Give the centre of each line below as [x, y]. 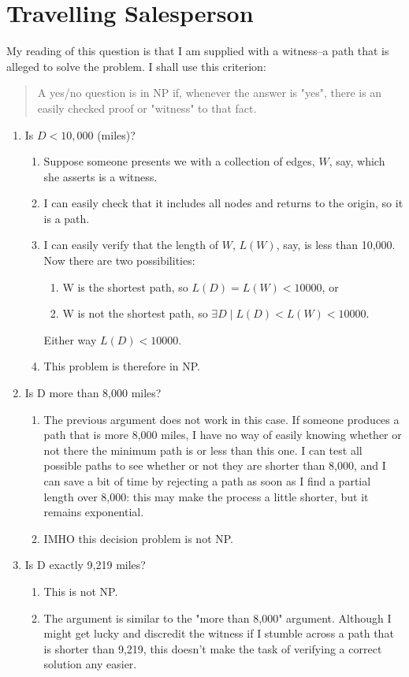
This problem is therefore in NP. [122, 366]
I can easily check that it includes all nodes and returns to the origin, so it [223, 203]
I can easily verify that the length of [131, 245]
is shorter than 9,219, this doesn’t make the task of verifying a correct [213, 648]
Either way [70, 339]
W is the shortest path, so [125, 286]
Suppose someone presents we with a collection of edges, [179, 161]
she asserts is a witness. [100, 176]
